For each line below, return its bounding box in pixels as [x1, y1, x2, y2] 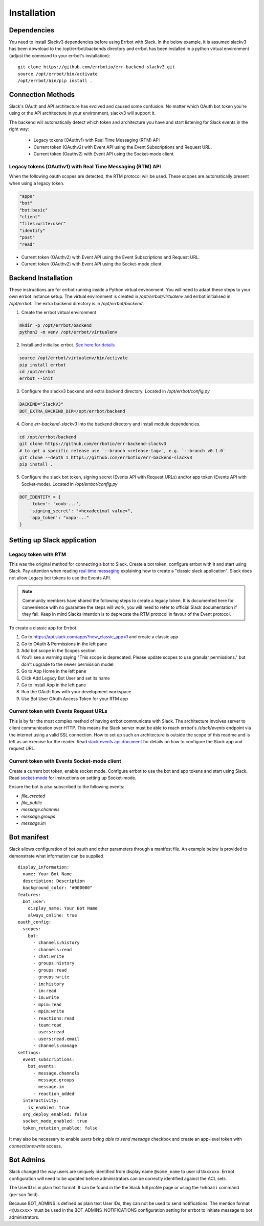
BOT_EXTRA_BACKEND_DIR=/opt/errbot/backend [19, 408, 126, 414]
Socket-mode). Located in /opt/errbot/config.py [21, 481, 118, 487]
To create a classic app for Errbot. [9, 625, 78, 630]
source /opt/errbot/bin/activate [18, 71, 98, 77]
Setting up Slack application [9, 536, 96, 544]
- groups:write [33, 974, 69, 980]
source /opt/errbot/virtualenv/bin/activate [19, 355, 128, 361]
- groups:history [33, 961, 75, 966]
